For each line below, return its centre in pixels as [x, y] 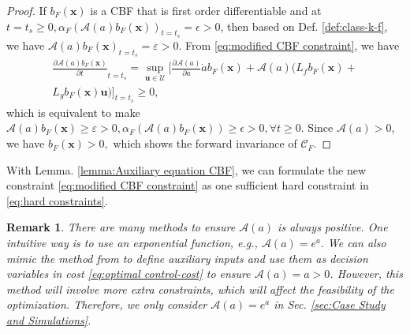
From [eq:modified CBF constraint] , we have [293, 45]
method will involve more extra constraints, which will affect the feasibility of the [200, 289]
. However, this [366, 274]
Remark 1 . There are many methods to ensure [121, 227]
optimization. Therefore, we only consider [107, 304]
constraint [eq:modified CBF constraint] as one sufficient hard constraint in [188, 185]
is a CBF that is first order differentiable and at [206, 10]
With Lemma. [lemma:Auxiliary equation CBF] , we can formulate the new [186, 169]
